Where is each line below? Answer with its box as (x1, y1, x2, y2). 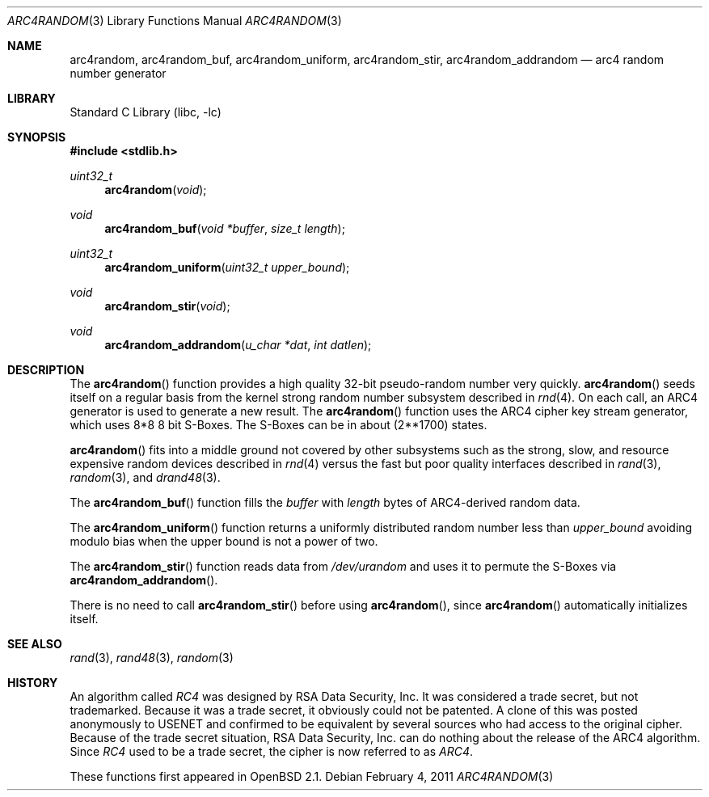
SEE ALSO (7, 637, 62, 651)
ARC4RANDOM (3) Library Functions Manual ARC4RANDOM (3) (7, 14, 342, 27)
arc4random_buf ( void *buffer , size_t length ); (104, 221, 345, 235)
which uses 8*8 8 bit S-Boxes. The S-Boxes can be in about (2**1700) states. (70, 418, 487, 432)
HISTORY (7, 676, 58, 689)
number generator (70, 66, 167, 80)
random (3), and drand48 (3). (70, 470, 221, 484)
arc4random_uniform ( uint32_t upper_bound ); (104, 260, 350, 274)
